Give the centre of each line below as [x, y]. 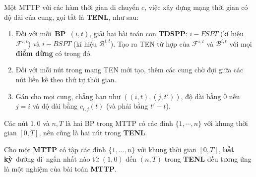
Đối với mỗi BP [41, 33]
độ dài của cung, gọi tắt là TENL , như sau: [71, 17]
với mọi [241, 43]
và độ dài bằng [55, 106]
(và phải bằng [127, 106]
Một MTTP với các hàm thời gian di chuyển [72, 7]
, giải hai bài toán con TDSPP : [138, 33]
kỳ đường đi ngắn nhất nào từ [52, 159]
